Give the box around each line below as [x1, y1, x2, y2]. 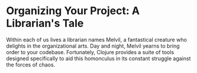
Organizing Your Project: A [6, 4, 140, 18]
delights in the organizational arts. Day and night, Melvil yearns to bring [6, 42, 180, 49]
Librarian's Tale [6, 16, 84, 30]
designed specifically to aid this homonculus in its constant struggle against [6, 55, 191, 62]
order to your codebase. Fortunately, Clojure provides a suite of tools [6, 48, 175, 55]
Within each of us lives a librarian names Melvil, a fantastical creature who [6, 36, 188, 43]
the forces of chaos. [6, 61, 56, 68]
